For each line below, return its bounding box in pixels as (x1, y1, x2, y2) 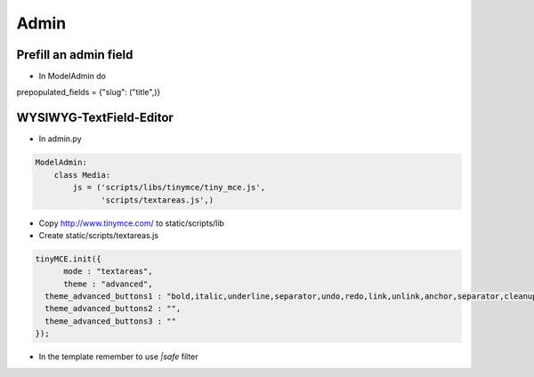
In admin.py (38, 133, 82, 144)
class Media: (53, 170, 111, 180)
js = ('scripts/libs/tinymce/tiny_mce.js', (72, 182, 266, 193)
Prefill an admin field (16, 47, 133, 62)
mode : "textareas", (63, 267, 153, 277)
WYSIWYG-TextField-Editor (16, 110, 174, 125)
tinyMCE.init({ (35, 253, 101, 264)
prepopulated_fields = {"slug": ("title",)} (16, 87, 161, 98)
